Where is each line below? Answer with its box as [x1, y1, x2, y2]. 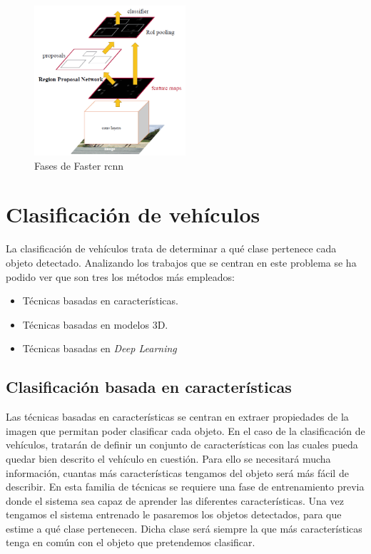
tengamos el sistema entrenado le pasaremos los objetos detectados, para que [6, 507, 342, 522]
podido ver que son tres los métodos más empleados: [6, 269, 235, 284]
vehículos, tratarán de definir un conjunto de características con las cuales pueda [6, 437, 358, 452]
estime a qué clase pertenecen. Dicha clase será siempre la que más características [6, 520, 362, 535]
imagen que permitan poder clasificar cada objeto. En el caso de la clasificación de [6, 423, 365, 438]
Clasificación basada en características [6, 376, 292, 398]
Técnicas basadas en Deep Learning [22, 341, 177, 356]
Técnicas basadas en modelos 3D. [22, 317, 168, 332]
